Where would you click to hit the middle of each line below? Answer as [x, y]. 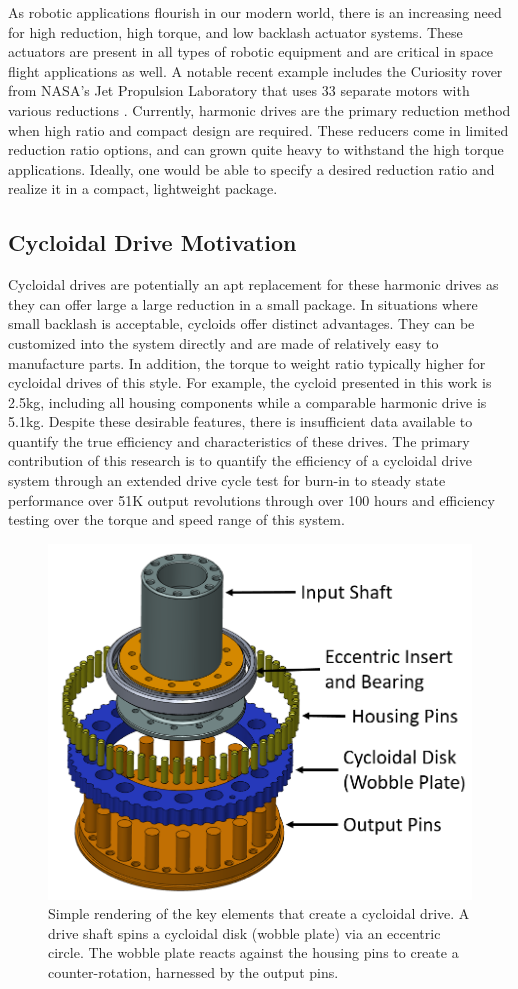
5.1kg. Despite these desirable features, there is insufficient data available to [240, 421]
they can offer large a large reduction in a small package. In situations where [243, 303]
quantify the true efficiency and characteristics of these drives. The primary [239, 440]
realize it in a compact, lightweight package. [143, 188]
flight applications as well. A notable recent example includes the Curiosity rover [255, 70]
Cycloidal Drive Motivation [152, 242]
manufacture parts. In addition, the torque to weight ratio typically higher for [247, 362]
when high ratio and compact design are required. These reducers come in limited [258, 129]
